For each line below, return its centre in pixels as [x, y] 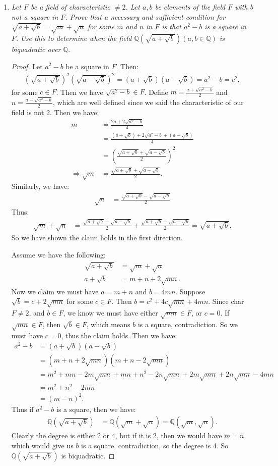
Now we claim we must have [55, 291]
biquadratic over [36, 49]
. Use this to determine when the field [74, 38]
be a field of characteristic [70, 7]
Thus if [22, 409]
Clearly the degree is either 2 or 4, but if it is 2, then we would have [117, 435]
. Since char [226, 301]
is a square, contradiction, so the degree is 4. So [155, 445]
